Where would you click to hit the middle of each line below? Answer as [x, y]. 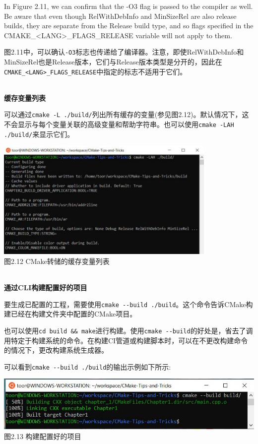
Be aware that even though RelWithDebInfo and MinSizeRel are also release [120, 16]
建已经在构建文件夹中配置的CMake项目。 [70, 314]
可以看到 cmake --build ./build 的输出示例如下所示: [88, 366]
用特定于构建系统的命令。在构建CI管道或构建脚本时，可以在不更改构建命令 [126, 340]
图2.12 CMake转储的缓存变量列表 [57, 261]
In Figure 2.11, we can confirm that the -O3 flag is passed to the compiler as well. [129, 6]
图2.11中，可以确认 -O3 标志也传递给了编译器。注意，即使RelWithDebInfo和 [124, 52]
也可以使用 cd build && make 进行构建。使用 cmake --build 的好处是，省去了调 [129, 330]
